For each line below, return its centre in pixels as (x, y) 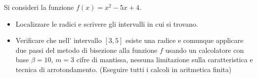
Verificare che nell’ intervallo (59, 40)
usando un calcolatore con (205, 50)
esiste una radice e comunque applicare (184, 40)
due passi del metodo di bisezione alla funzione (86, 50)
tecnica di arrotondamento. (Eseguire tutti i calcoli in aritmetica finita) (124, 69)
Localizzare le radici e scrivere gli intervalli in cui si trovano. (107, 23)
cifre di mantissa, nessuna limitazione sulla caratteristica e (165, 59)
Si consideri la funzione (39, 7)
